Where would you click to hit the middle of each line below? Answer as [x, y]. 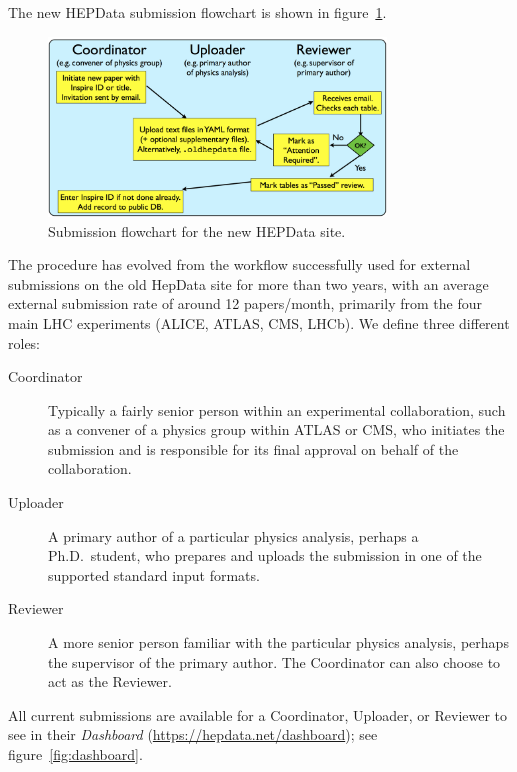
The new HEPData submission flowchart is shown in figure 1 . [197, 12]
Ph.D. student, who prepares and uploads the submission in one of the [265, 555]
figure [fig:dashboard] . [75, 754]
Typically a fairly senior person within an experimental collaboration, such [277, 409]
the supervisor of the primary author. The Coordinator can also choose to [274, 661]
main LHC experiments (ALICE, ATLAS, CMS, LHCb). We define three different [259, 322]
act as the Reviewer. [110, 681]
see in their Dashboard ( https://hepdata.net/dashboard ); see [193, 734]
